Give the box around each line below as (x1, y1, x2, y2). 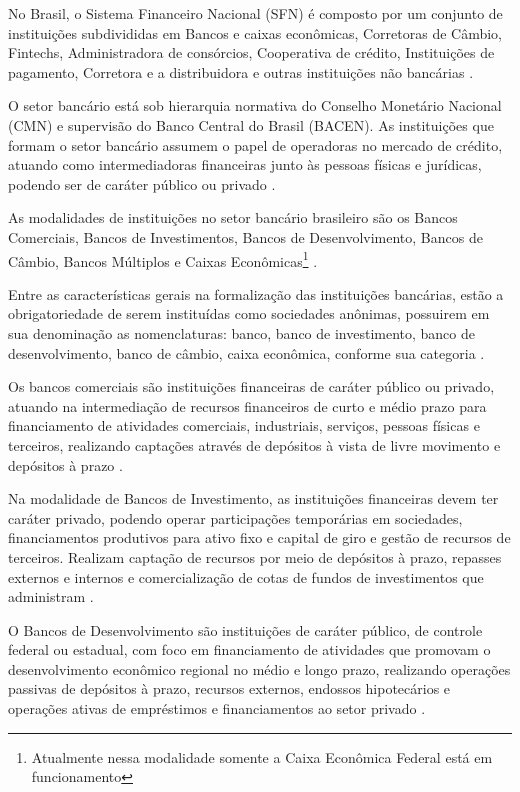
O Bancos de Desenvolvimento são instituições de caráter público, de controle (8, 619, 483, 640)
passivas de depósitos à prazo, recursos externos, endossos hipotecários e (8, 678, 451, 699)
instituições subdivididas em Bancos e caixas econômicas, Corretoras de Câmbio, (8, 22, 502, 43)
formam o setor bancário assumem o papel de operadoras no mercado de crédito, (8, 134, 503, 155)
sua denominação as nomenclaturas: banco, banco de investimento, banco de (8, 322, 475, 343)
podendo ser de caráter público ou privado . (8, 173, 276, 194)
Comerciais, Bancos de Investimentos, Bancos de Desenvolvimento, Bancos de (8, 226, 483, 247)
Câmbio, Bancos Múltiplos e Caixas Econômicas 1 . (8, 247, 318, 271)
